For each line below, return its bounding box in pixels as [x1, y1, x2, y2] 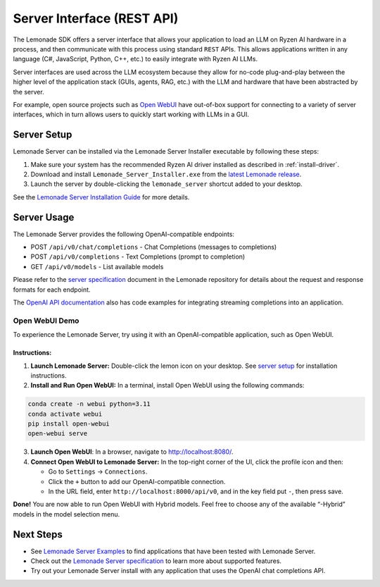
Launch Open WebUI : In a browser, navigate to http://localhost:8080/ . [30, 447, 234, 456]
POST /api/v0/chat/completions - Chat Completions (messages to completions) [30, 243, 277, 252]
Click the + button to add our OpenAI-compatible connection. [48, 477, 226, 486]
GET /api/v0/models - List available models [30, 262, 164, 271]
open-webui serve [27, 430, 88, 438]
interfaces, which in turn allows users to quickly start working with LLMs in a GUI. [13, 110, 249, 119]
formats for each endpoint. [13, 285, 91, 294]
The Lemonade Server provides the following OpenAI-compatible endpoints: [13, 230, 235, 238]
